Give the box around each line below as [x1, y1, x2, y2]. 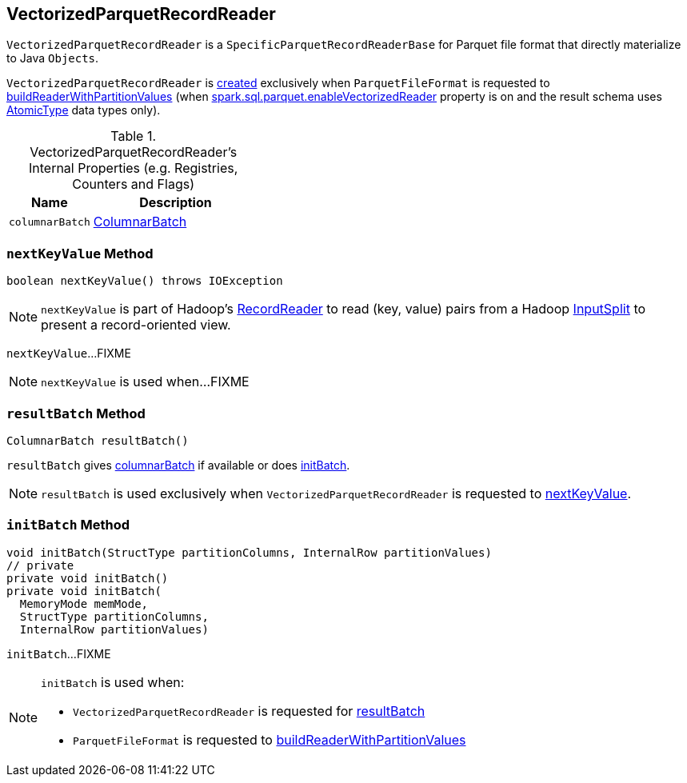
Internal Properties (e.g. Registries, [28, 160, 238, 177]
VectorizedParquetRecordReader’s [30, 144, 238, 161]
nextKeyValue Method [6, 245, 154, 262]
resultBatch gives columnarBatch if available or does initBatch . [6, 457, 350, 472]
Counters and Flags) [72, 176, 194, 193]
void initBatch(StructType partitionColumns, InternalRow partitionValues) [6, 545, 492, 559]
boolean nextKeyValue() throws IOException [6, 274, 283, 288]
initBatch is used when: [41, 673, 185, 690]
